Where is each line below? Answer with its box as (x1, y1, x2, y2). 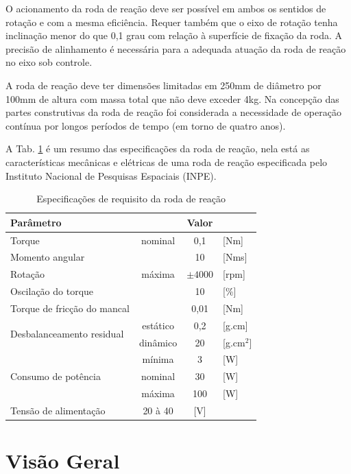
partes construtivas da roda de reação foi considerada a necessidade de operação (5, 105, 341, 119)
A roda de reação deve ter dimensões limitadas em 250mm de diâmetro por (5, 78, 322, 92)
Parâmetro (10, 215, 62, 229)
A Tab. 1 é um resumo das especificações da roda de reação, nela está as (5, 141, 310, 156)
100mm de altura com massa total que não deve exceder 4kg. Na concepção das (5, 91, 339, 106)
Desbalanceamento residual (10, 327, 124, 341)
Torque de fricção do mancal (10, 300, 130, 315)
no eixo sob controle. (5, 55, 93, 69)
